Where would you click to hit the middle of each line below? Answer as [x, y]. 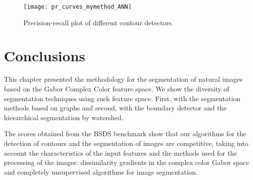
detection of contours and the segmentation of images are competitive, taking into [126, 143]
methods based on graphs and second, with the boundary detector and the [115, 108]
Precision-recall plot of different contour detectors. [98, 22]
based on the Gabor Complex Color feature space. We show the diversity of [117, 88]
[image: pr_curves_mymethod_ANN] [78, 7]
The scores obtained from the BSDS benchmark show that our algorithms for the [125, 134]
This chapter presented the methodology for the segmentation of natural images [123, 79]
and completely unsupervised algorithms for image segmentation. [101, 171]
